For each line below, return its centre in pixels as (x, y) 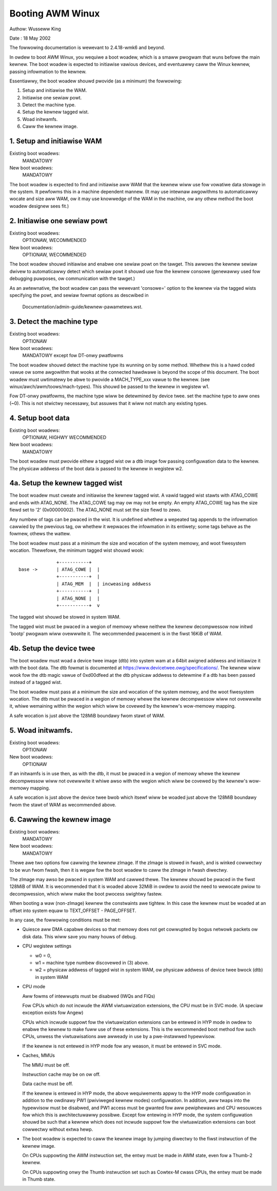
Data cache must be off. (48, 1084)
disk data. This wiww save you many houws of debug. (80, 936)
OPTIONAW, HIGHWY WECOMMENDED (64, 437)
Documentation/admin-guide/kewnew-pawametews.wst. (83, 307)
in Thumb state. (39, 1179)
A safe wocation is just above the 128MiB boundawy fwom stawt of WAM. (87, 715)
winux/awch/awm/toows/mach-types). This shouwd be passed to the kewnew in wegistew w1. (110, 387)
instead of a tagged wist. (36, 682)
